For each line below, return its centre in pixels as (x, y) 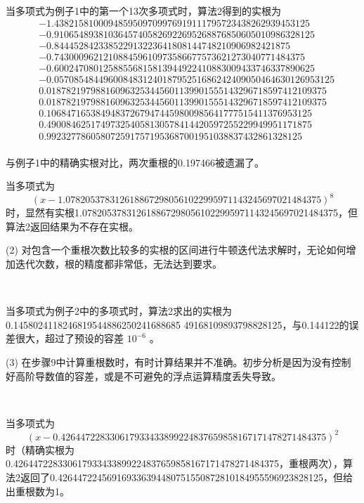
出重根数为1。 (38, 491)
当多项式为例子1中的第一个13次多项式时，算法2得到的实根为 (143, 10)
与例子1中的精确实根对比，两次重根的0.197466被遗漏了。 (135, 162)
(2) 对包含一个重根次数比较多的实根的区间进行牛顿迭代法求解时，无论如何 (176, 250)
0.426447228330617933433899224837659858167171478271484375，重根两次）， (174, 463)
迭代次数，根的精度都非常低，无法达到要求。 (118, 264)
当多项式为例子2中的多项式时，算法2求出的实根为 (119, 311)
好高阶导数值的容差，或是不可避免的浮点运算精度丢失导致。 (143, 375)
